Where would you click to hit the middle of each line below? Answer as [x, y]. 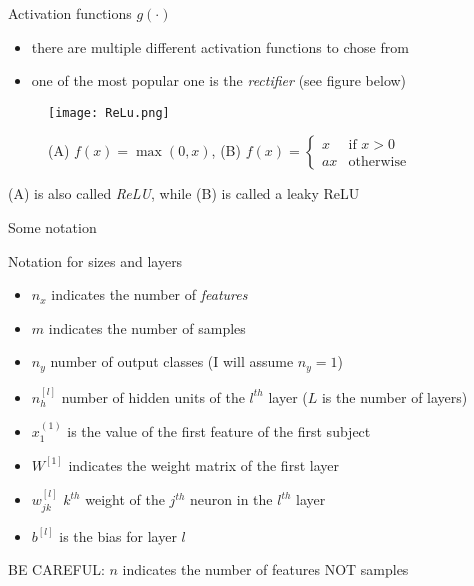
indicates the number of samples [147, 327]
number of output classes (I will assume [172, 361]
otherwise [377, 162]
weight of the [125, 499]
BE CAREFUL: [56, 569]
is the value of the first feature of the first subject [219, 431]
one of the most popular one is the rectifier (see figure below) [219, 80]
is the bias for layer [118, 535]
